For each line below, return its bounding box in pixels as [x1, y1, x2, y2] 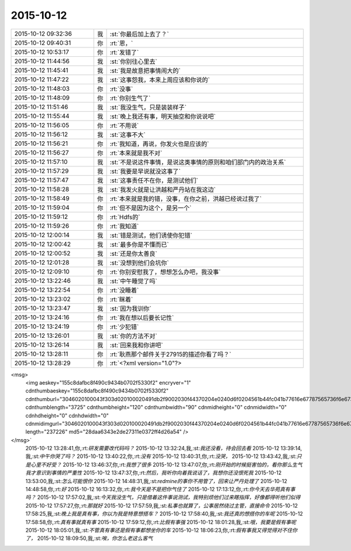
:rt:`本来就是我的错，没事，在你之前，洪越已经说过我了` [109, 194, 262, 203]
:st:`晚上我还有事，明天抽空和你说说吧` [109, 112, 216, 120]
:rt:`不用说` [109, 121, 139, 129]
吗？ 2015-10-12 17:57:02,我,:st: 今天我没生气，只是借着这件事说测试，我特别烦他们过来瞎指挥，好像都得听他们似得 [25, 494, 301, 501]
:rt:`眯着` [109, 295, 133, 303]
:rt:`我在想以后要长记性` [109, 313, 174, 321]
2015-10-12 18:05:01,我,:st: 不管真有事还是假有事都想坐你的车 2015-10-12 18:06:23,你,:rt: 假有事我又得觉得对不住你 [25, 526, 298, 533]
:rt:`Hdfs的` [109, 213, 140, 221]
